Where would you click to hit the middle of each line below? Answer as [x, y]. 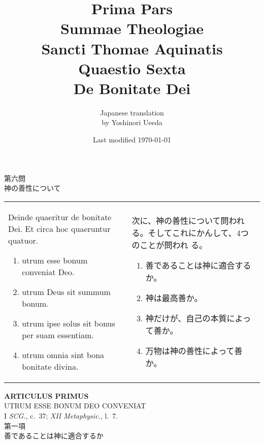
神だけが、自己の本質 [186, 318]
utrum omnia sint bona [63, 354]
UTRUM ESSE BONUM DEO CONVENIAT [75, 406]
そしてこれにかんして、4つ [198, 233]
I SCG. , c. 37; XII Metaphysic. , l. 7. [61, 416]
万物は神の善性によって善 [194, 351]
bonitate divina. [50, 366]
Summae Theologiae [132, 28]
